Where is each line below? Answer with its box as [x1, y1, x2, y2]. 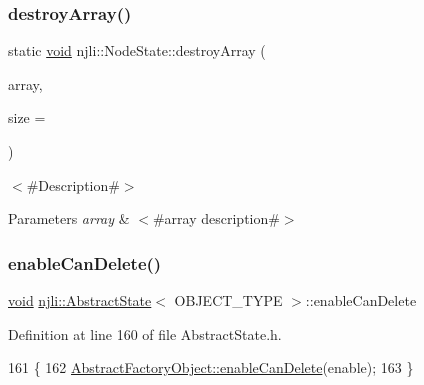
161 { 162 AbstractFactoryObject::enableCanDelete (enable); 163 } [8, 357, 414, 378]
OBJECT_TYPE [174, 290, 283, 310]
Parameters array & [8, 208, 130, 229]
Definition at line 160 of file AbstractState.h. [8, 323, 282, 344]
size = [8, 107, 46, 128]
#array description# [152, 208, 280, 229]
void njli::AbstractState [8, 290, 152, 310]
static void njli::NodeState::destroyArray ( [8, 40, 266, 61]
